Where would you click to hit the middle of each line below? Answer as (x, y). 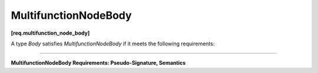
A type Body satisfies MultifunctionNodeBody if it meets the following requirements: (113, 44)
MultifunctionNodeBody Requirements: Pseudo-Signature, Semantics (98, 63)
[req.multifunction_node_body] (50, 33)
